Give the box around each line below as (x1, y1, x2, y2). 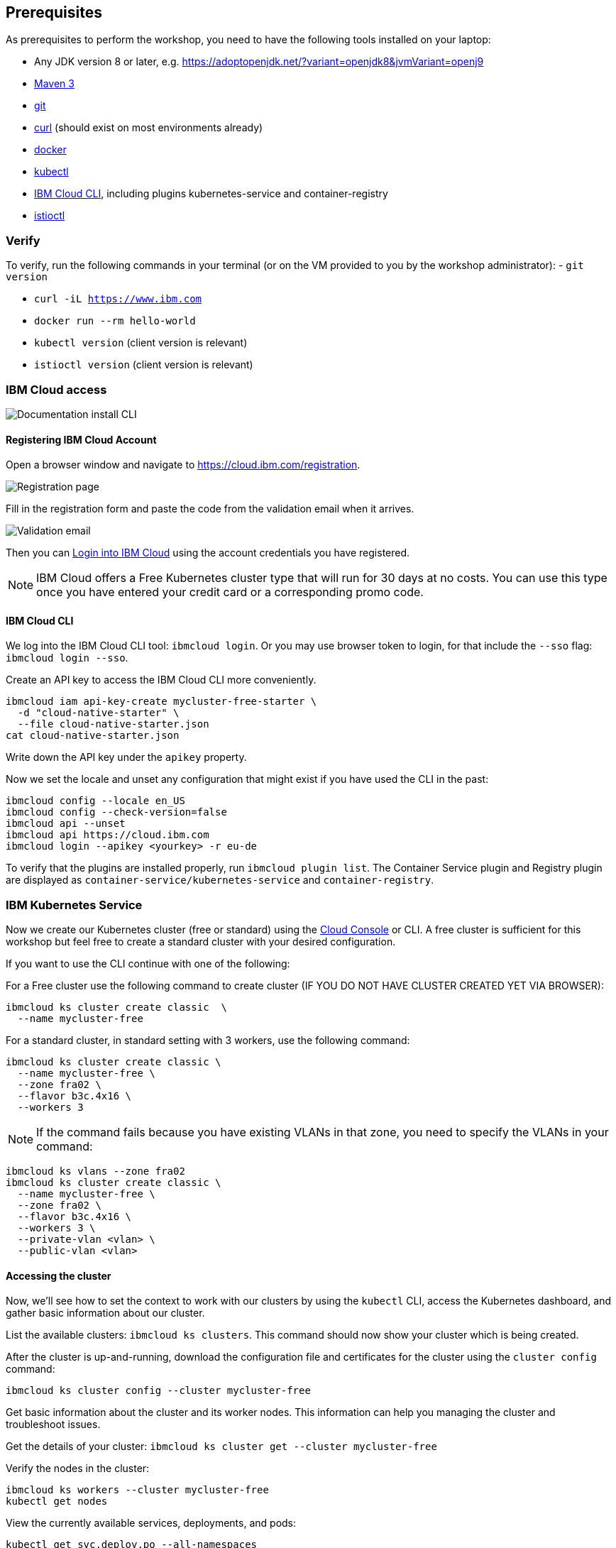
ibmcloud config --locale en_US (6, 795, 185, 807)
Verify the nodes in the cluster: (6, 1462, 150, 1475)
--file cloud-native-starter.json (17, 718, 209, 730)
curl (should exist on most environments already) (34, 121, 263, 134)
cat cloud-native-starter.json (6, 730, 180, 742)
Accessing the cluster (6, 1269, 111, 1282)
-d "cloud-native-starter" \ (17, 707, 180, 719)
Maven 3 (34, 77, 75, 90)
